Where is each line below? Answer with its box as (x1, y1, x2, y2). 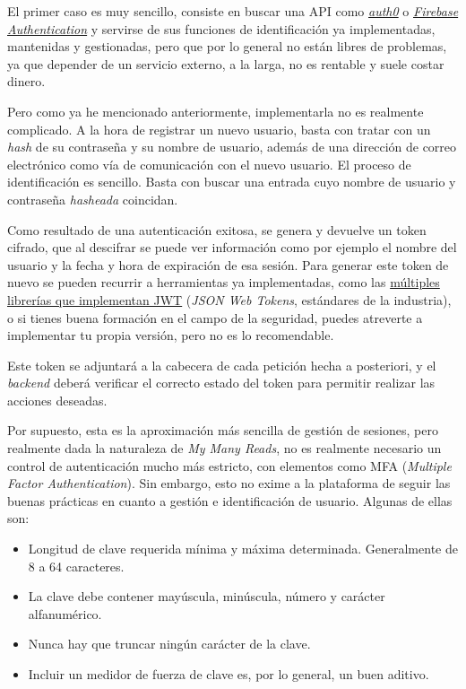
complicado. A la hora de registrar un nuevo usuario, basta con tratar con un (7, 119, 431, 138)
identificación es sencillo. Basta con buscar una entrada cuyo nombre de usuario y (7, 172, 456, 191)
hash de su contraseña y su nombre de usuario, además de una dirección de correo (7, 137, 457, 156)
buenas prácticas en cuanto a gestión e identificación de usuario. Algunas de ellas (7, 491, 453, 510)
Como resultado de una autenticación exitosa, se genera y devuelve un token (7, 220, 427, 239)
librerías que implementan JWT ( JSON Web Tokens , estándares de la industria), (7, 290, 452, 309)
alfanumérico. (28, 604, 102, 623)
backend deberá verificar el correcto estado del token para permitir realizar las (7, 373, 436, 392)
